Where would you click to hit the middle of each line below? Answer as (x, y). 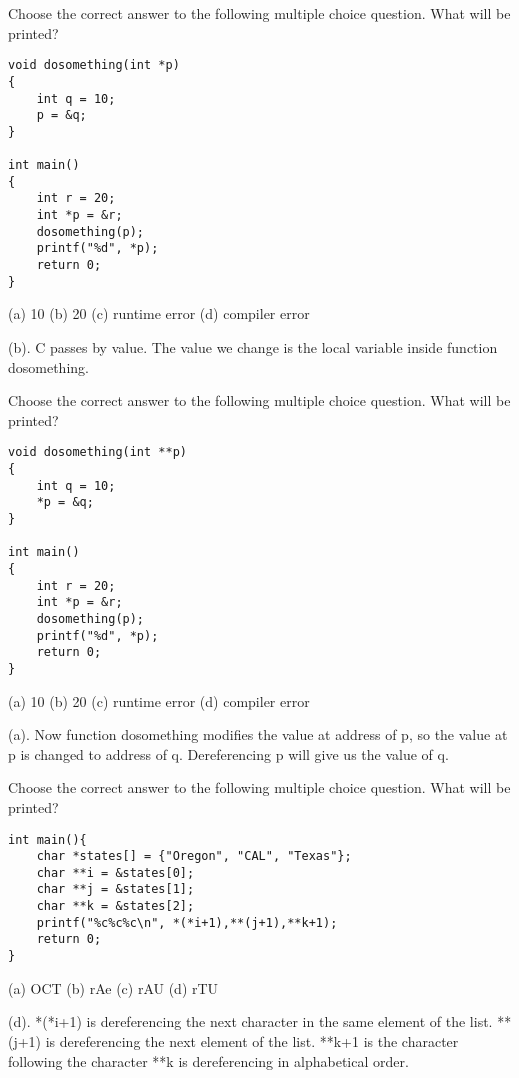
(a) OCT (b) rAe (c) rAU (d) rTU (113, 987)
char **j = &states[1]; (115, 889)
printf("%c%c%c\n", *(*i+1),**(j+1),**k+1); (187, 922)
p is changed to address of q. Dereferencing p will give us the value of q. (228, 753)
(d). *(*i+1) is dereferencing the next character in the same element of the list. (250, 1021)
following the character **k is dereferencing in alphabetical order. (208, 1060)
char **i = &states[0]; (115, 872)
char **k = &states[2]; (115, 906)
